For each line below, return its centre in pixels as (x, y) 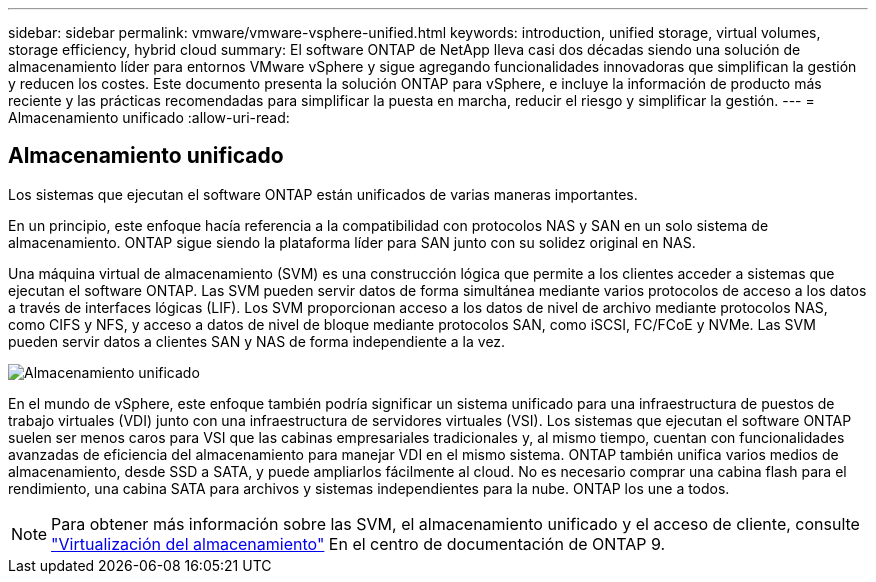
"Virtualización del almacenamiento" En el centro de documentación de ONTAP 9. (358, 543)
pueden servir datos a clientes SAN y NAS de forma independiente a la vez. (257, 341)
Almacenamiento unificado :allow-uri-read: (149, 117)
